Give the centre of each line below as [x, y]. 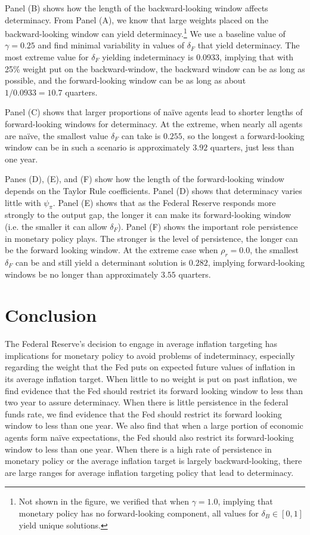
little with [23, 202]
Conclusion [51, 315]
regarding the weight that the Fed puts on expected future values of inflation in [150, 367]
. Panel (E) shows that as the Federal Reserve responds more [164, 202]
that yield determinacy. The [249, 45]
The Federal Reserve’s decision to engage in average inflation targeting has [141, 344]
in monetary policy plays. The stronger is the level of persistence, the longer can [151, 238]
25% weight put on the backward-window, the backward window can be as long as [155, 68]
